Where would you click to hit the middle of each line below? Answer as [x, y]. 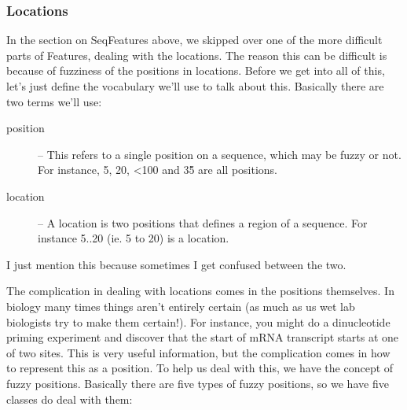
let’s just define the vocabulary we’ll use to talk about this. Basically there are [195, 86]
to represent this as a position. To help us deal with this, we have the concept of [200, 368]
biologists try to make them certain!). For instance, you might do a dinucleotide [198, 321]
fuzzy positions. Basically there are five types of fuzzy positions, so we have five [198, 383]
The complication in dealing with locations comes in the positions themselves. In [200, 291]
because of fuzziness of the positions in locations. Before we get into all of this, [196, 70]
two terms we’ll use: [54, 101]
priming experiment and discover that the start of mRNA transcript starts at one [203, 337]
